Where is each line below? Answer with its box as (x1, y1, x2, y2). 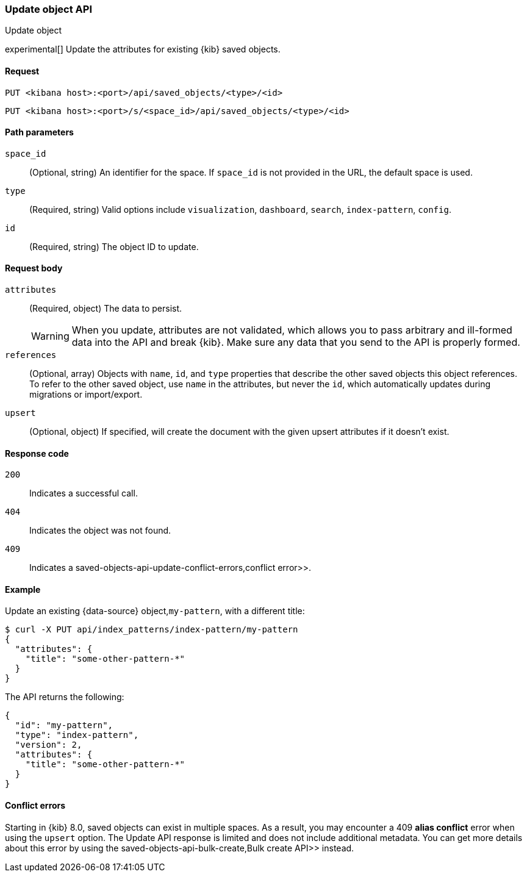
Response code (5, 448, 69, 459)
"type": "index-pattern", (15, 730, 139, 740)
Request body (5, 263, 63, 274)
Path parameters (5, 127, 74, 138)
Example (5, 584, 41, 595)
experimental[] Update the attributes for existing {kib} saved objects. (5, 44, 281, 55)
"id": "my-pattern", (15, 720, 113, 731)
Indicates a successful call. (29, 488, 138, 499)
